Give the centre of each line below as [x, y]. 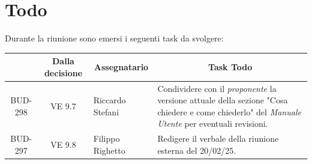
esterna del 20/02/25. [197, 150]
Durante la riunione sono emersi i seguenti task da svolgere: [114, 38]
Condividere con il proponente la [217, 88]
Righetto [109, 150]
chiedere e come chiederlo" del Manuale [229, 111]
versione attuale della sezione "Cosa [223, 100]
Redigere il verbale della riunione [218, 138]
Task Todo [230, 67]
